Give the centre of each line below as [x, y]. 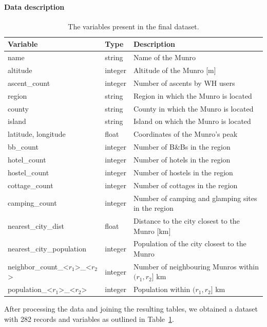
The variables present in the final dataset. [133, 26]
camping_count [32, 203]
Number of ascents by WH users [184, 83]
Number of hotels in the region [182, 159]
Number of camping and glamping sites [195, 198]
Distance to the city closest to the [186, 220]
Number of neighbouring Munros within [196, 266]
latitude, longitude [37, 134]
